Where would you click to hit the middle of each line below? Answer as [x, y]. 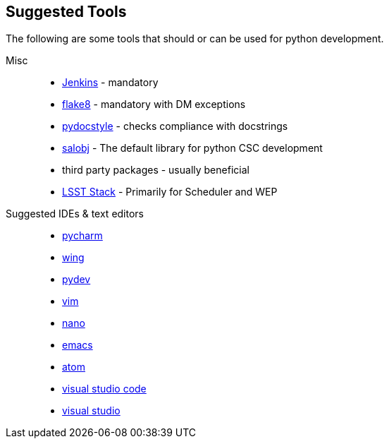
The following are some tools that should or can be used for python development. [195, 39]
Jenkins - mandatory [110, 83]
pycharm [82, 236]
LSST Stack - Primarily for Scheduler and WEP [170, 192]
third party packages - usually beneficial [156, 170]
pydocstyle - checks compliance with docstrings [175, 126]
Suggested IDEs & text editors [75, 214]
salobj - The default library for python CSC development [192, 148]
